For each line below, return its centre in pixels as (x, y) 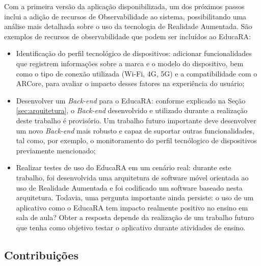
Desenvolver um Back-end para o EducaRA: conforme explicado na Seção (131, 100)
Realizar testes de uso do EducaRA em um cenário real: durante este (124, 167)
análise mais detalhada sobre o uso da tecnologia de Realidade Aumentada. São (128, 26)
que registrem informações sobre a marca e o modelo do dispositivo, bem (130, 63)
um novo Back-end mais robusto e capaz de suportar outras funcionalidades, (135, 130)
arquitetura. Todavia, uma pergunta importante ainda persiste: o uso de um (135, 197)
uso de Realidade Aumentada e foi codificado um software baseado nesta (129, 187)
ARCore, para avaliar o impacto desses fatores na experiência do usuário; (130, 83)
